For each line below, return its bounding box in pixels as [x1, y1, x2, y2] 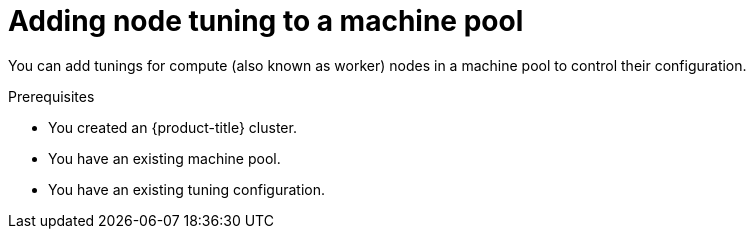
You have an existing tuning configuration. [48, 180, 325, 198]
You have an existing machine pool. [48, 149, 281, 167]
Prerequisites [8, 87, 95, 105]
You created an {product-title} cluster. [48, 118, 297, 136]
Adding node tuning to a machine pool [8, 4, 524, 38]
